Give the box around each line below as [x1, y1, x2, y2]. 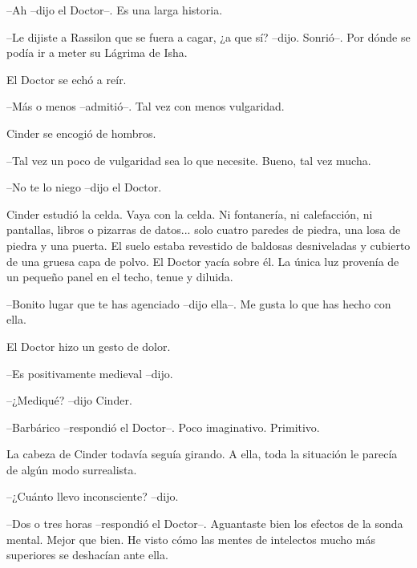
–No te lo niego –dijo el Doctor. [6, 179, 162, 195]
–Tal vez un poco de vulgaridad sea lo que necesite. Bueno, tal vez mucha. [6, 151, 371, 168]
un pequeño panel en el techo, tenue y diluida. [6, 268, 233, 285]
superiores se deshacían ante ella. [6, 546, 168, 563]
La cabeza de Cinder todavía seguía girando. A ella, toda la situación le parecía [6, 445, 398, 462]
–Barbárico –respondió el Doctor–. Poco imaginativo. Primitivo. [6, 418, 320, 435]
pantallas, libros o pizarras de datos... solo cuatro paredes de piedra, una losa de [6, 221, 401, 238]
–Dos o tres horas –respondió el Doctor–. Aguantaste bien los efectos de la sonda [6, 515, 403, 532]
